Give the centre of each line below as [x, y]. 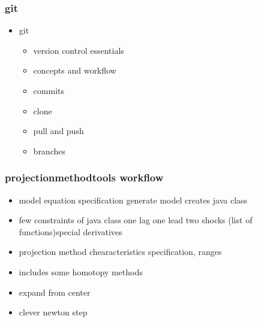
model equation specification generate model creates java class [133, 200]
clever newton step [53, 312]
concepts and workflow [75, 70]
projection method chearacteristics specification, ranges [120, 252]
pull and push [58, 131]
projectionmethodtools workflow [84, 177]
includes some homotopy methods [81, 271]
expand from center [55, 292]
